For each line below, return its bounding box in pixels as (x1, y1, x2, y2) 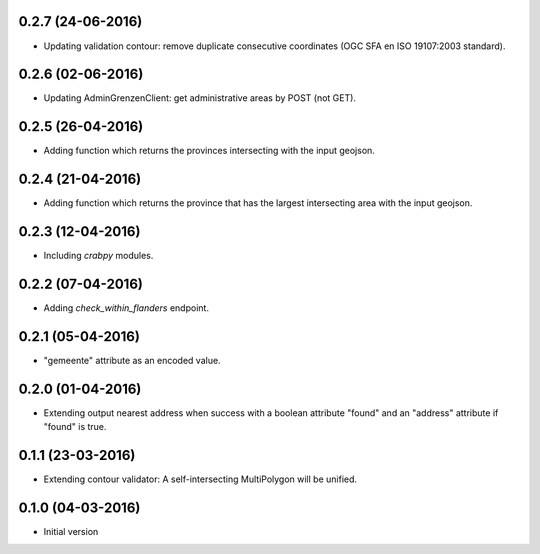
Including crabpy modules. (43, 250, 154, 262)
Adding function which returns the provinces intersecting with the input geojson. (43, 145, 375, 157)
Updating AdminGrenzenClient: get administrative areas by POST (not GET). (43, 92, 357, 104)
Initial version (43, 526, 99, 538)
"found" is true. (43, 421, 107, 433)
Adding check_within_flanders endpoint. (43, 302, 210, 314)
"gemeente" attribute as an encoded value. (43, 354, 221, 366)
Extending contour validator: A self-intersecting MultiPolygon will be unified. (43, 473, 358, 485)
